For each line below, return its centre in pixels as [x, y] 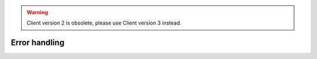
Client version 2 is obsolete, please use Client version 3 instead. [104, 23]
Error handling [38, 43]
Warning [37, 12]
